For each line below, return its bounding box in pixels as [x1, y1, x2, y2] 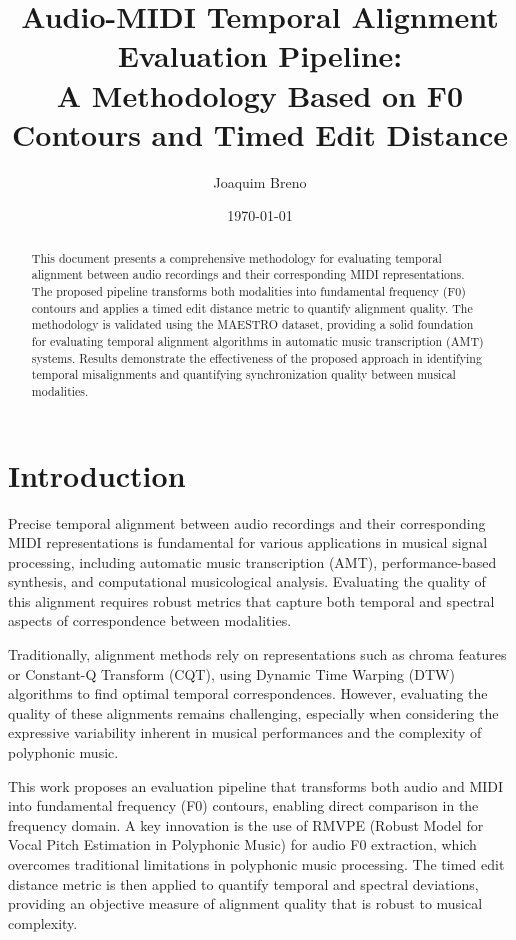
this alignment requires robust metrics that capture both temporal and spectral [8, 590, 495, 611]
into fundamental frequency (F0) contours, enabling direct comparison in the [8, 795, 479, 816]
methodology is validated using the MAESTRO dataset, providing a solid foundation [31, 316, 474, 333]
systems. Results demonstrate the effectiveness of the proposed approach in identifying [31, 349, 482, 366]
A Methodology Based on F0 [56, 74, 464, 115]
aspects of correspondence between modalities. [8, 610, 292, 631]
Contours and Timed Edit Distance [12, 113, 508, 154]
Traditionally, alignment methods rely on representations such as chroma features [8, 644, 507, 665]
